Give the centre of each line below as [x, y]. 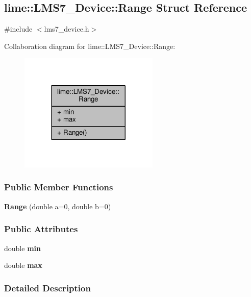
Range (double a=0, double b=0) [58, 206]
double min [22, 248]
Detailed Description [47, 288]
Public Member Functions [59, 187]
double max [23, 265]
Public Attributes [41, 229]
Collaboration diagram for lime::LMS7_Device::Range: [90, 46]
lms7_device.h [67, 29]
